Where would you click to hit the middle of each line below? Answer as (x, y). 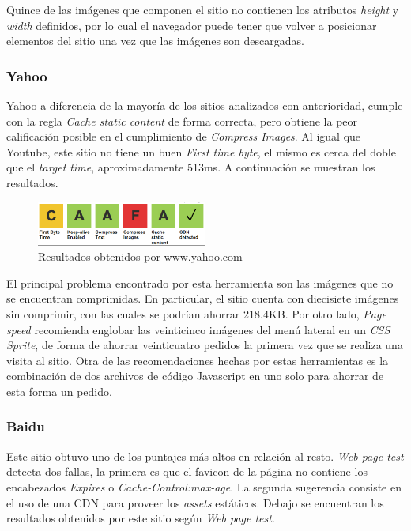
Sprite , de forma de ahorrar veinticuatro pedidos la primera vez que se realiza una (205, 345)
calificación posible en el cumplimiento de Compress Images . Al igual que (184, 136)
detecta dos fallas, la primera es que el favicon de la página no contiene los (187, 471)
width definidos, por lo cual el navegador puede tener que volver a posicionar (192, 25)
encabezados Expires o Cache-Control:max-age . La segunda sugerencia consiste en (204, 486)
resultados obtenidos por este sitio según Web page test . (141, 518)
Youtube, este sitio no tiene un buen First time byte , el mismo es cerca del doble (201, 151)
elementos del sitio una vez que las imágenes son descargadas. (155, 41)
